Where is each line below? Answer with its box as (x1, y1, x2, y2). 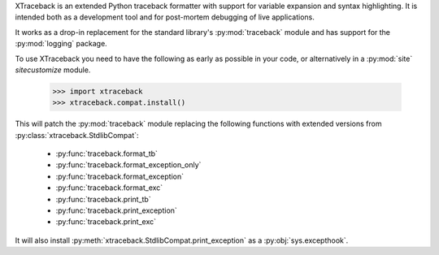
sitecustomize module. (15, 65, 91, 75)
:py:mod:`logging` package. (15, 39, 107, 49)
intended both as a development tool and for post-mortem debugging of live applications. (15, 12, 315, 22)
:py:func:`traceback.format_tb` (55, 149, 159, 158)
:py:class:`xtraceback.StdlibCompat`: (15, 130, 139, 140)
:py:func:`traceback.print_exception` (55, 205, 178, 215)
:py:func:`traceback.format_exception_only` (55, 160, 202, 170)
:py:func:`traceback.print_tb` (55, 194, 151, 204)
